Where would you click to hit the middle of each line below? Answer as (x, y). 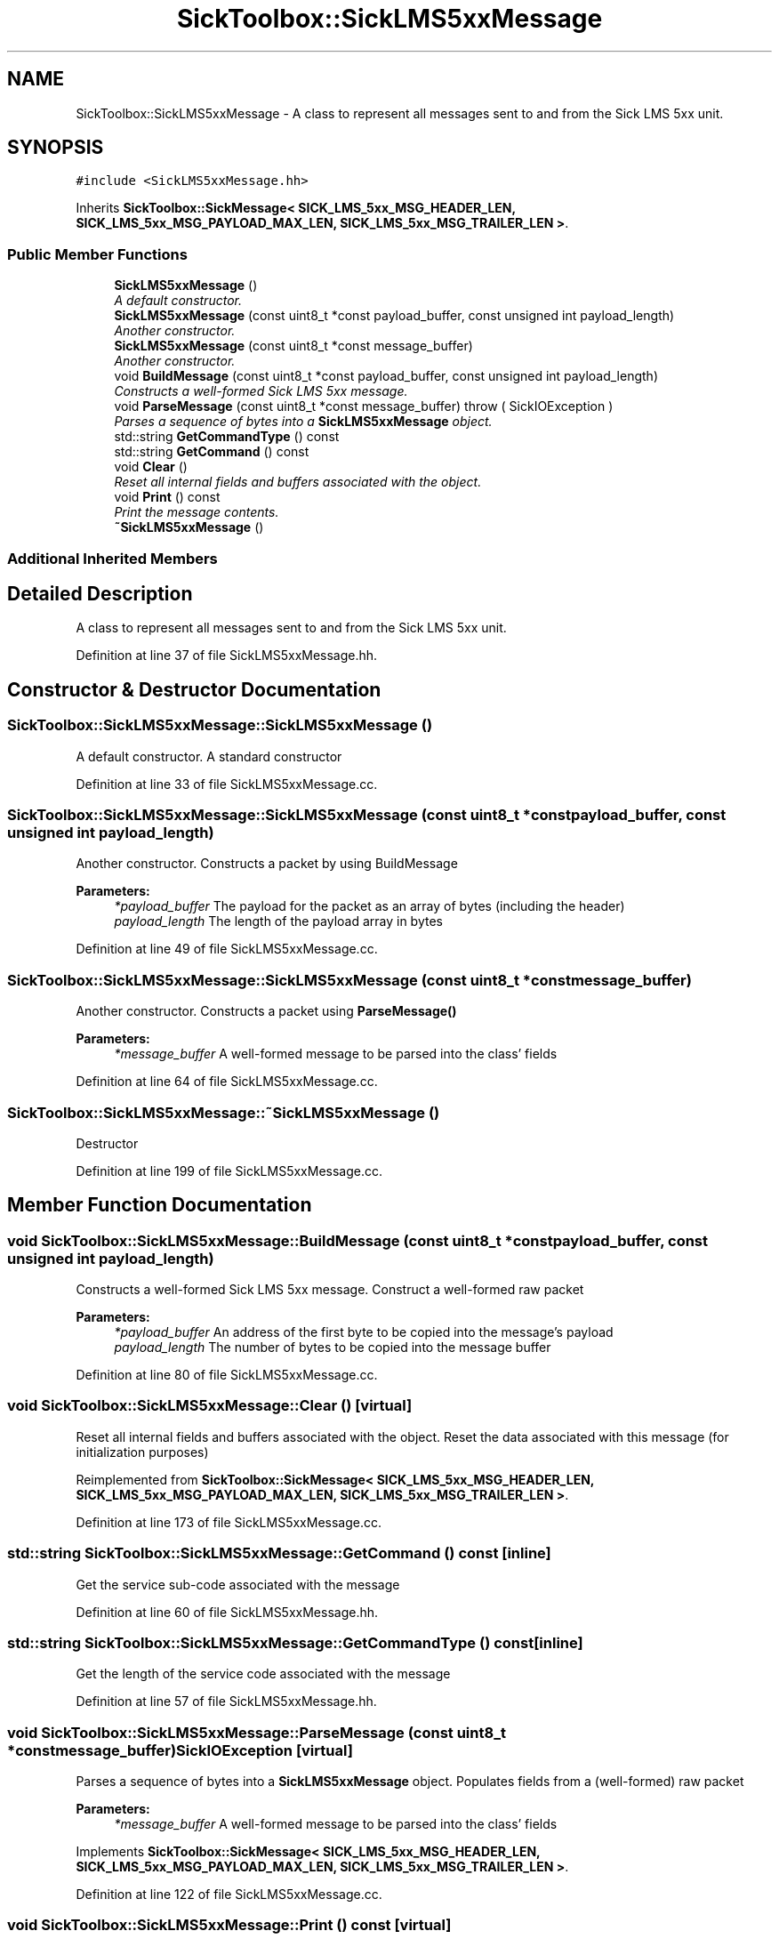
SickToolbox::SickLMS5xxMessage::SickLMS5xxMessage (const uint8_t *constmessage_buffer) (349, 980)
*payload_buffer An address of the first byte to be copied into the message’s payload (364, 1332)
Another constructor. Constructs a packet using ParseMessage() (266, 1011)
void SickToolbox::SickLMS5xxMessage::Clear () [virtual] (210, 1406)
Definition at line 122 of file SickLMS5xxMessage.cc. (229, 1895)
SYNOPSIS (56, 148)
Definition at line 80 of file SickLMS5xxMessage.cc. (227, 1375)
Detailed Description (100, 593)
